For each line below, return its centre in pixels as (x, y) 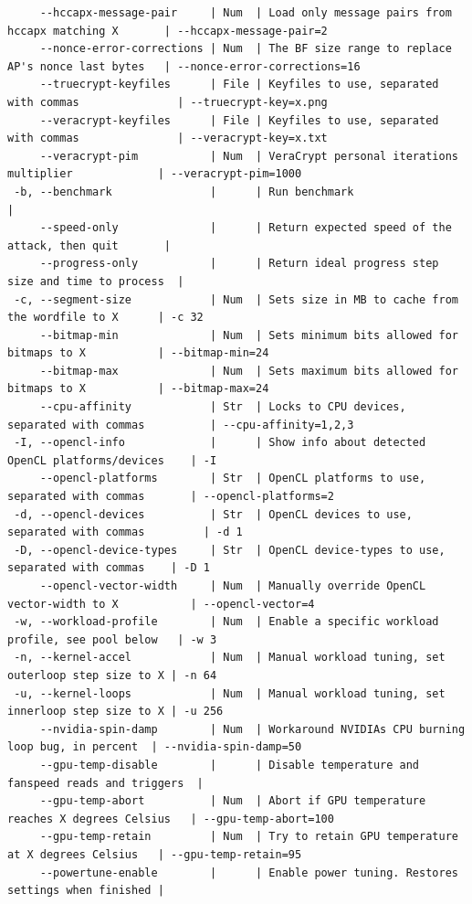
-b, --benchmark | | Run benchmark (184, 191)
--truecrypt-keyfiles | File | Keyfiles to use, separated (239, 85)
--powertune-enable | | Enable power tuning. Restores (249, 872)
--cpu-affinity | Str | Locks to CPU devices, (223, 407)
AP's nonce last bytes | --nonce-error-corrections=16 (184, 66)
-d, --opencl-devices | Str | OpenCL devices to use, (213, 514)
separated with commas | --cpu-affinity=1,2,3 (181, 425)
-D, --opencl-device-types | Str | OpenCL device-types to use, (230, 550)
